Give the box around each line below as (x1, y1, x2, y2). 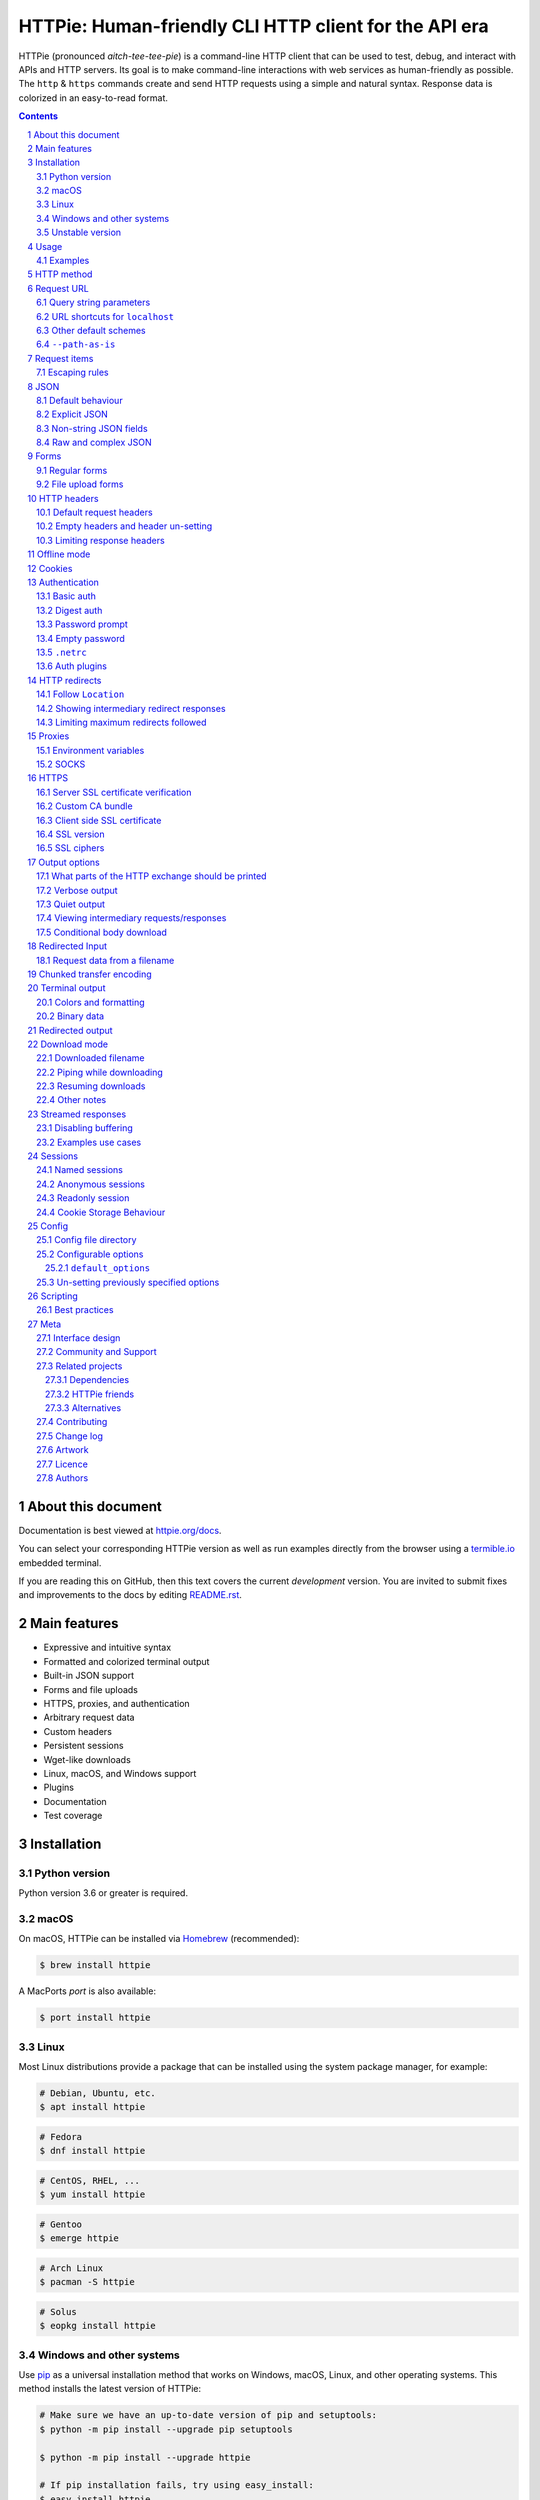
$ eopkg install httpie (39, 2320, 157, 2332)
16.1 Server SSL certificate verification (36, 786, 192, 798)
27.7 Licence (36, 1458, 89, 1470)
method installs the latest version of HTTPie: (18, 2383, 202, 2395)
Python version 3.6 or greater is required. (18, 1887, 189, 1899)
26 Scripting (27, 1290, 79, 1302)
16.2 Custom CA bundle (36, 800, 134, 812)
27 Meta (27, 1318, 62, 1330)
